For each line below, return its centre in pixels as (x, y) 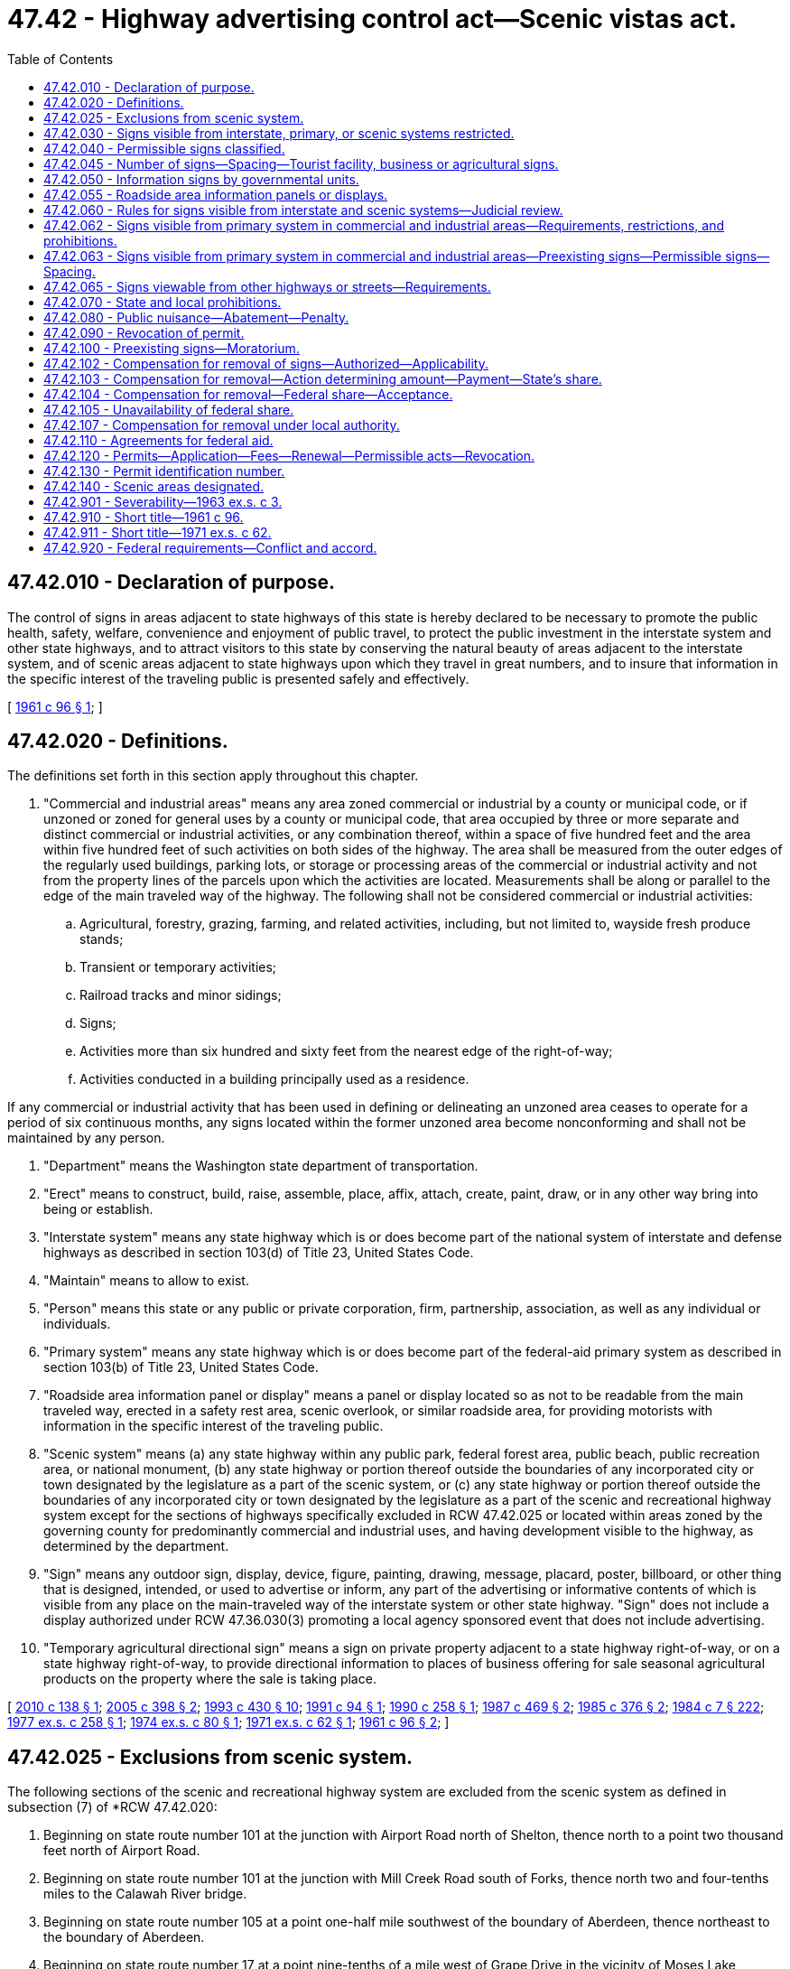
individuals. (77, 1324)
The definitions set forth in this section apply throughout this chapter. (213, 776)
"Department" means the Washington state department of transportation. (261, 1166)
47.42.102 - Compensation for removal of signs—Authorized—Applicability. (266, 363)
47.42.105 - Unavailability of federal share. (169, 409)
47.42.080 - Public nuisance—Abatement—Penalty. (196, 317)
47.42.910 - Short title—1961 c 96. (144, 517)
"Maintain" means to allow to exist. (146, 1281)
